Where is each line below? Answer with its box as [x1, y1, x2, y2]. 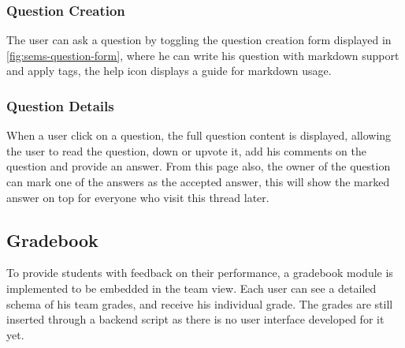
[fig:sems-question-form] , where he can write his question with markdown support [6, 47, 399, 63]
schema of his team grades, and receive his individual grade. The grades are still [6, 295, 393, 312]
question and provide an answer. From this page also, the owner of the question [6, 158, 391, 174]
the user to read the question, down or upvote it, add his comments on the [6, 142, 366, 159]
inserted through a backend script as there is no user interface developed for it [6, 311, 385, 327]
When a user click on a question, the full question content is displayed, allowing [6, 127, 392, 144]
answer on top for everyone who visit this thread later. [6, 189, 269, 205]
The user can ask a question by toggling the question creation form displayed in [6, 32, 392, 48]
